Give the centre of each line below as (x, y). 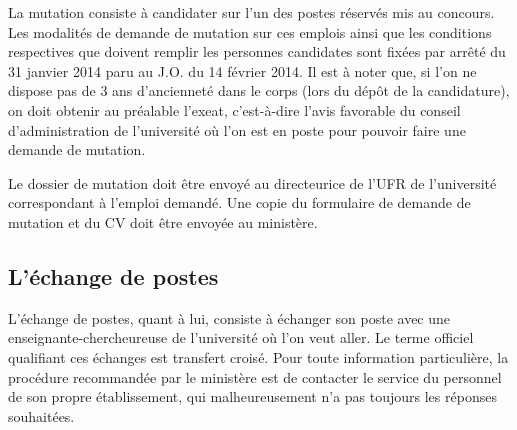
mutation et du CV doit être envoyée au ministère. (163, 221)
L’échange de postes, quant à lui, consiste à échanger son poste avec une (229, 317)
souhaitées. (41, 415)
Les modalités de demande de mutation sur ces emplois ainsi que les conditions (250, 31)
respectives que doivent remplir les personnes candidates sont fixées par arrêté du (257, 51)
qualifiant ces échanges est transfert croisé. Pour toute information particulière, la (258, 356)
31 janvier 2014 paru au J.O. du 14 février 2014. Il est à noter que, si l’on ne (242, 70)
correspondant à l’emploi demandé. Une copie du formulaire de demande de (239, 202)
